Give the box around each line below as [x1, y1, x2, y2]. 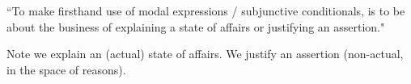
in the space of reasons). [6, 61, 126, 78]
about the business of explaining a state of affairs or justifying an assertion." [6, 18, 385, 35]
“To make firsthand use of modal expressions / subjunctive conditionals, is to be [6, 2, 405, 19]
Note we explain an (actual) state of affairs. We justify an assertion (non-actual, [6, 45, 404, 62]
